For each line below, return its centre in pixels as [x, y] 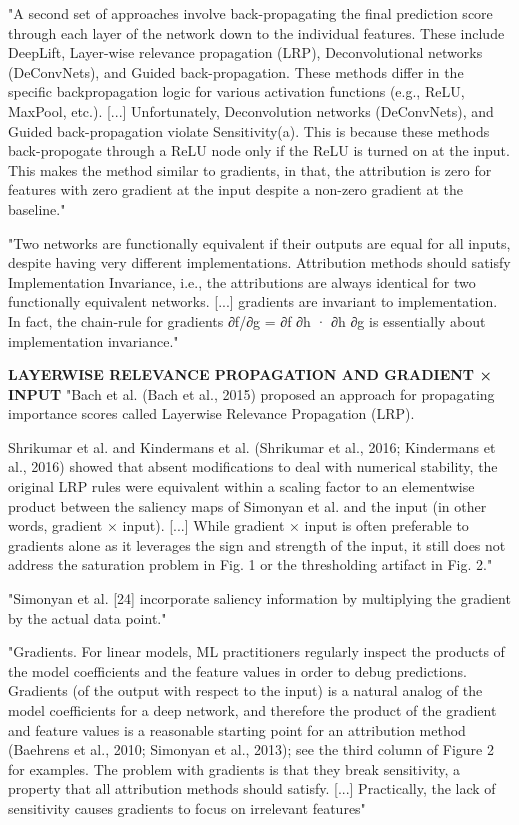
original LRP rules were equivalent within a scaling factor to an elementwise [241, 486]
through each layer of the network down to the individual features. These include [256, 32]
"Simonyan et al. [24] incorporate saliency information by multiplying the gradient [259, 598]
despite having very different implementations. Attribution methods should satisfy [259, 262]
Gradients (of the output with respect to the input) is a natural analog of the [245, 690]
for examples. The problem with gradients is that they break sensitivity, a [234, 768]
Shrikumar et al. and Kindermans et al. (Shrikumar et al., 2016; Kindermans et [252, 446]
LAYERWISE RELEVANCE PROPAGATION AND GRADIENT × [250, 374]
